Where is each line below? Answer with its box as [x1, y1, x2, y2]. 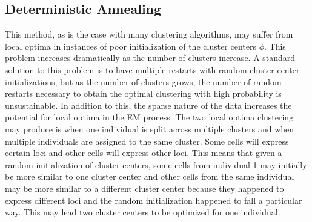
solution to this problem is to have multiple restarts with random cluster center [5, 63, 300, 76]
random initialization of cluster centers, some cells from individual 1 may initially [5, 158, 307, 171]
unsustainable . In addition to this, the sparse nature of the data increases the [5, 99, 292, 111]
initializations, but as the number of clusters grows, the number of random [5, 75, 282, 88]
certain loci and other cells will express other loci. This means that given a [5, 146, 282, 159]
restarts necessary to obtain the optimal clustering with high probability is [5, 87, 282, 100]
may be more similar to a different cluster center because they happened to [5, 181, 284, 194]
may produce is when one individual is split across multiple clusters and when [5, 122, 294, 135]
